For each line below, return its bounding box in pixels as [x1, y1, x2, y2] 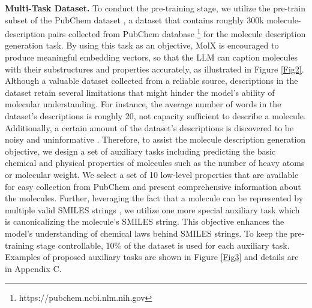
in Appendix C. [5, 262, 62, 274]
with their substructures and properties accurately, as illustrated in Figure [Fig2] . [5, 62, 304, 75]
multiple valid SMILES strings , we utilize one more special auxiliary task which [5, 203, 300, 216]
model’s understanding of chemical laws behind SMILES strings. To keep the [5, 227, 287, 239]
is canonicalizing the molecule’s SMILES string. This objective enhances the [5, 215, 284, 228]
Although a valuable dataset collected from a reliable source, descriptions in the [5, 74, 298, 87]
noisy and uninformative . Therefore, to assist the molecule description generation [5, 133, 306, 146]
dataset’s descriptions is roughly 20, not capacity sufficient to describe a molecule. [5, 110, 306, 122]
